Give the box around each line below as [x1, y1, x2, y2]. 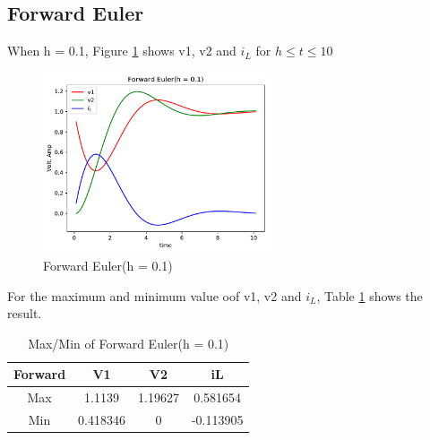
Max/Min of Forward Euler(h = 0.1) [28, 333, 229, 352]
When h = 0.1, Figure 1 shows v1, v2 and [7, 41, 236, 60]
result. [7, 304, 42, 323]
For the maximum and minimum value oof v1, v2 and [7, 286, 302, 305]
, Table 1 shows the [316, 286, 423, 305]
